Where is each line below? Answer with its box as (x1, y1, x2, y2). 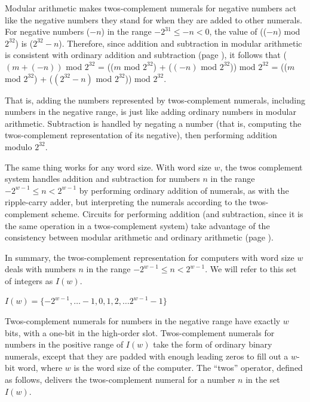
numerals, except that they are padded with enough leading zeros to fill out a (5, 349, 288, 362)
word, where (17, 361, 63, 374)
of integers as (5, 274, 53, 287)
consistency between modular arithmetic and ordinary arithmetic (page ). (5, 231, 274, 243)
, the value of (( (209, 25, 267, 38)
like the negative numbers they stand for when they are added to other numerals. (5, 13, 302, 26)
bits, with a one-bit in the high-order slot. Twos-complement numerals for (5, 326, 275, 339)
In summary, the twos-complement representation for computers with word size (5, 251, 294, 263)
